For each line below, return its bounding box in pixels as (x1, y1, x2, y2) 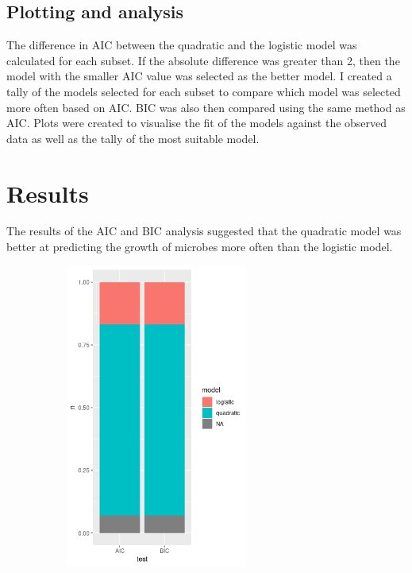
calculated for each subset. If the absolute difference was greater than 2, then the (6, 52, 400, 68)
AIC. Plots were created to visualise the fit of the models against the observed (6, 114, 387, 131)
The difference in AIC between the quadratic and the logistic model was (6, 37, 357, 53)
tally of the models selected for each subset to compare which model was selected (6, 83, 401, 99)
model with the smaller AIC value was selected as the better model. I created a (6, 68, 392, 84)
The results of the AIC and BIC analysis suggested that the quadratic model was (6, 223, 402, 239)
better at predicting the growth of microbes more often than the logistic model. (6, 238, 393, 255)
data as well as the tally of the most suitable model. (6, 130, 260, 146)
